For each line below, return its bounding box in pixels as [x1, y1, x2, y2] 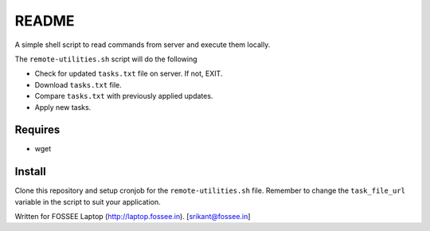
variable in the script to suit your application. [14, 197, 161, 206]
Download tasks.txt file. [34, 80, 123, 89]
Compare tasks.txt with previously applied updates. [34, 92, 213, 101]
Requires [14, 123, 61, 137]
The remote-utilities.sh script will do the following [14, 54, 198, 64]
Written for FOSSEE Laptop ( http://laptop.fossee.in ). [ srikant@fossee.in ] [14, 212, 251, 221]
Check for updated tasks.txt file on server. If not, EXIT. [34, 69, 223, 79]
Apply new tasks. [34, 102, 92, 112]
